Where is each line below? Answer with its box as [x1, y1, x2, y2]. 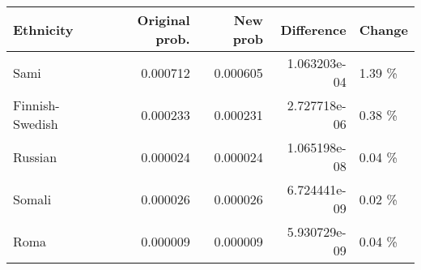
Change [359, 19, 408, 39]
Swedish [13, 114, 58, 133]
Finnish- [13, 96, 60, 114]
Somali [13, 189, 52, 208]
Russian [13, 147, 57, 166]
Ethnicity [13, 19, 74, 39]
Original [137, 11, 190, 29]
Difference [280, 19, 347, 39]
